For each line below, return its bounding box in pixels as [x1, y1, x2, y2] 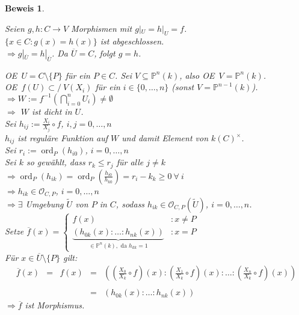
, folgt [94, 46, 116, 59]
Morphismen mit [71, 22, 132, 34]
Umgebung [25, 197, 64, 210]
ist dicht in [31, 105, 72, 117]
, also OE [179, 69, 215, 81]
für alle [116, 156, 144, 168]
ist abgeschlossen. [100, 35, 164, 47]
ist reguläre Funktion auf [17, 132, 108, 144]
